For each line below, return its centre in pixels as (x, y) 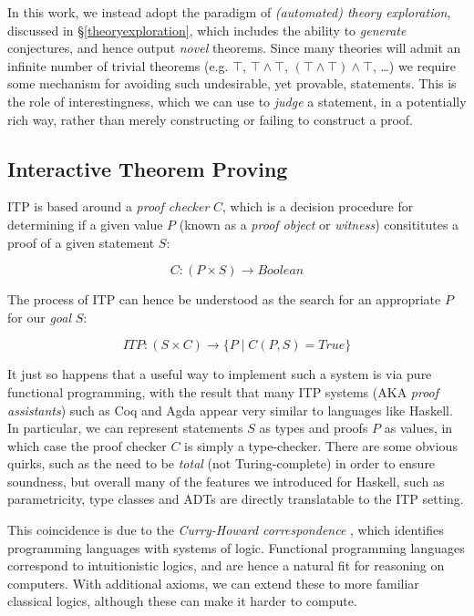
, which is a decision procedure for (318, 206)
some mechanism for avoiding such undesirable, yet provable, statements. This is (232, 83)
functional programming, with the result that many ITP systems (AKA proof (223, 391)
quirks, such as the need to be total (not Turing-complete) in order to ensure (222, 463)
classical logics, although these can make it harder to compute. (182, 601)
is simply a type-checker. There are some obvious (321, 445)
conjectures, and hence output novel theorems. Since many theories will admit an (234, 48)
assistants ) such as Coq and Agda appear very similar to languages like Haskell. (230, 410)
